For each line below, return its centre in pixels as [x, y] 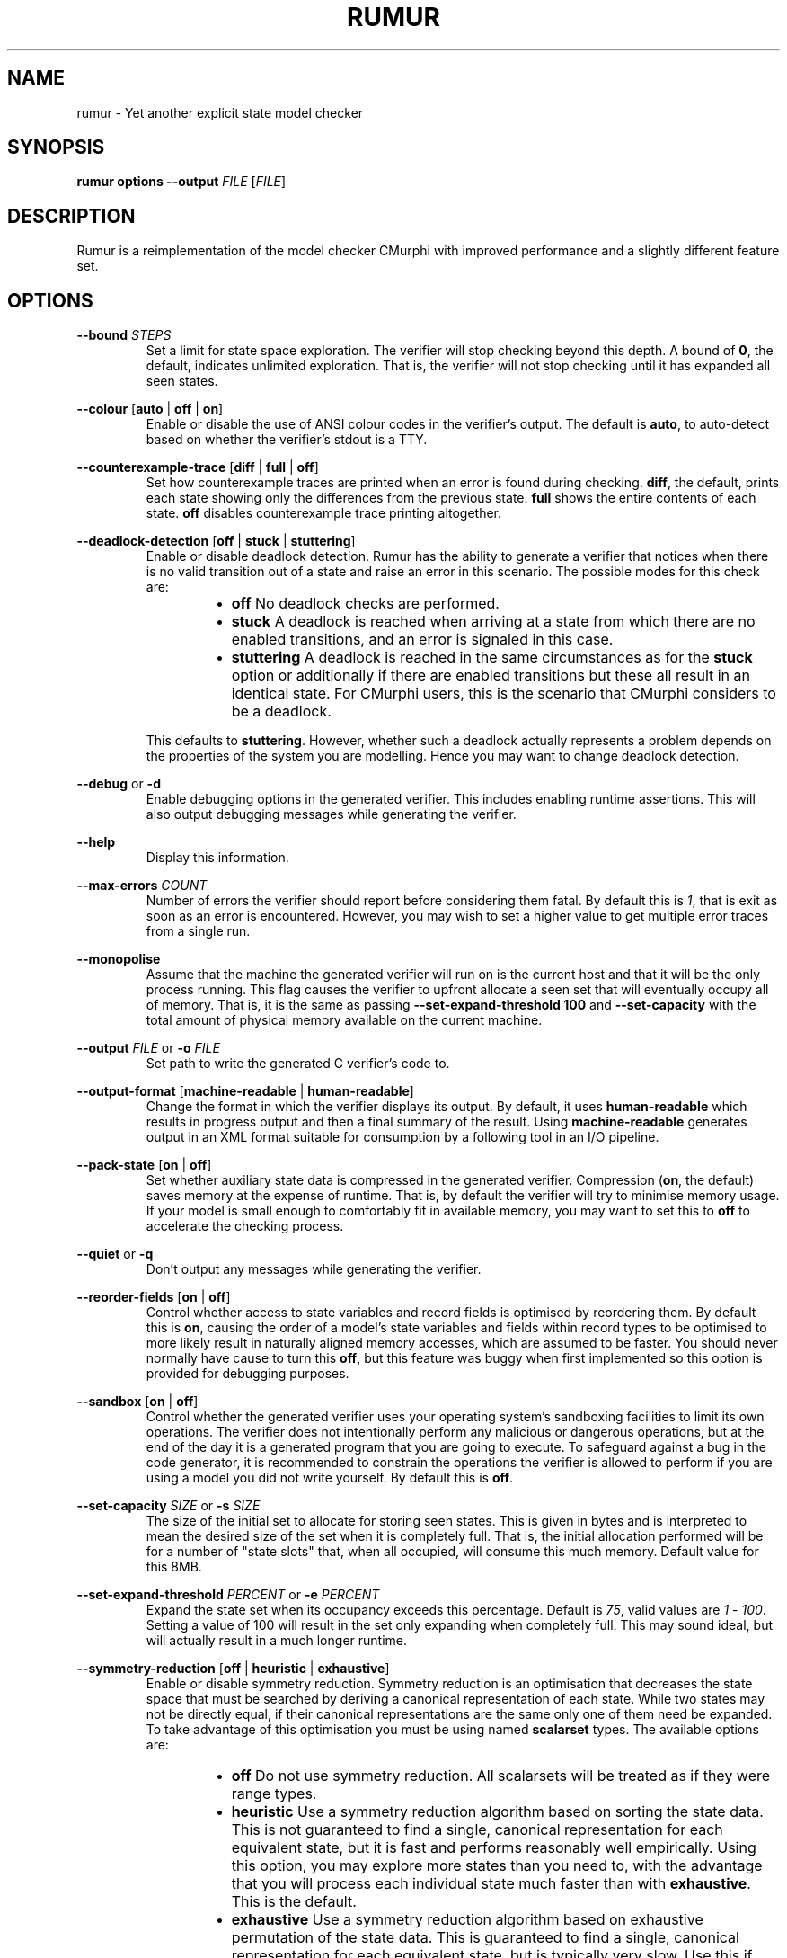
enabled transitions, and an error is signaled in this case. [422, 640]
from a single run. [198, 931]
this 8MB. [174, 1567]
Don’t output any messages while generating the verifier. [314, 1269]
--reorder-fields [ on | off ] [154, 1297]
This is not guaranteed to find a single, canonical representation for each [477, 1830]
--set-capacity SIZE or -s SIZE [168, 1506]
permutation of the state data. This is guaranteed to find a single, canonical [485, 1938]
